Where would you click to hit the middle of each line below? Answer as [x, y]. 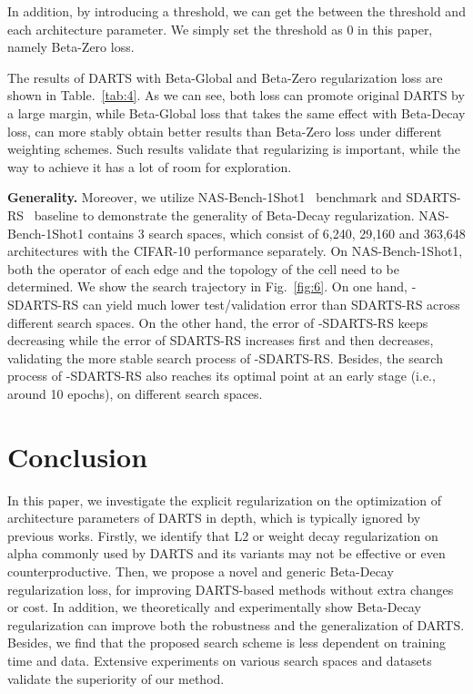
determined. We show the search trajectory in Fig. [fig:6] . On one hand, [207, 286]
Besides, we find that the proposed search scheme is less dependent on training [226, 643]
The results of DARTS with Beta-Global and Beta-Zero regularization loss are [225, 77]
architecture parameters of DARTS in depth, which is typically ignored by [214, 518]
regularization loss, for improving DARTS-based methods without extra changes [231, 589]
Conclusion [78, 456]
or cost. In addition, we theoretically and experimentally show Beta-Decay [214, 607]
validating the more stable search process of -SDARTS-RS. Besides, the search [225, 357]
